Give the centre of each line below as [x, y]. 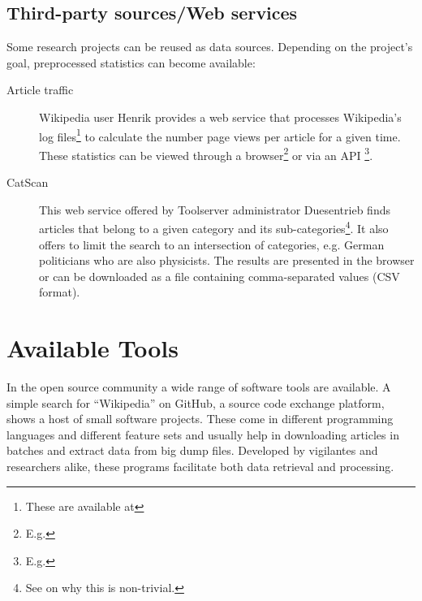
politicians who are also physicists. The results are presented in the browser [227, 260]
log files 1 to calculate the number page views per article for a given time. [220, 135]
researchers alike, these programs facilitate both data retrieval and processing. [200, 466]
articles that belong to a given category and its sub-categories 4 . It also [214, 227]
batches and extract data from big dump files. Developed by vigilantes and [192, 450]
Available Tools [93, 348]
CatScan [28, 182]
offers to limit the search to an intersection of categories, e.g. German [212, 244]
